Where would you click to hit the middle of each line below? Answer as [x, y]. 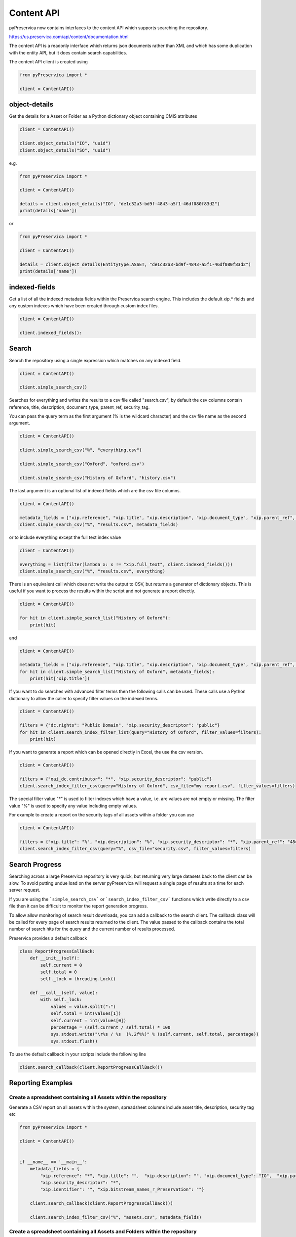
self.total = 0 [59, 972]
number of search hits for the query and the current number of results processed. [92, 929]
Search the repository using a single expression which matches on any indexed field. [95, 360]
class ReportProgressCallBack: [57, 951]
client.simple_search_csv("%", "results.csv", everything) [92, 571]
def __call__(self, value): [64, 993]
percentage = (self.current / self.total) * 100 [111, 1027]
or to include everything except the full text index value [65, 537]
